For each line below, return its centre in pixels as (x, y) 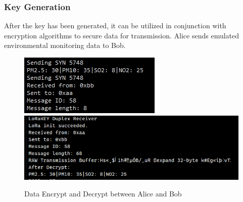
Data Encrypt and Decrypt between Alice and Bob (103, 194)
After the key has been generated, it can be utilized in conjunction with (115, 26)
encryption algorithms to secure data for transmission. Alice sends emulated (122, 35)
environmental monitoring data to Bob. (65, 45)
